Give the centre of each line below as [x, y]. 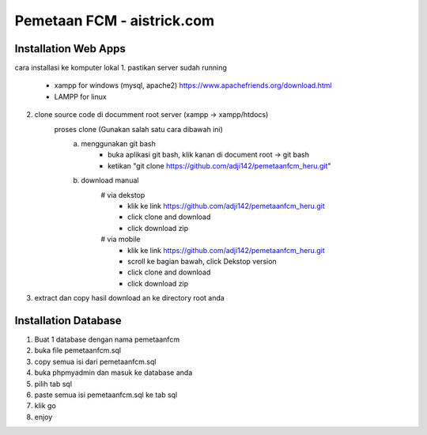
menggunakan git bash [118, 144]
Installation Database [68, 320]
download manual [110, 180]
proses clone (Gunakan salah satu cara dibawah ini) [138, 129]
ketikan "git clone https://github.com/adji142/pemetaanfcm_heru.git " [219, 165]
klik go [45, 406]
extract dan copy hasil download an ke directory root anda [129, 298]
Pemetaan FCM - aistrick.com [115, 21]
